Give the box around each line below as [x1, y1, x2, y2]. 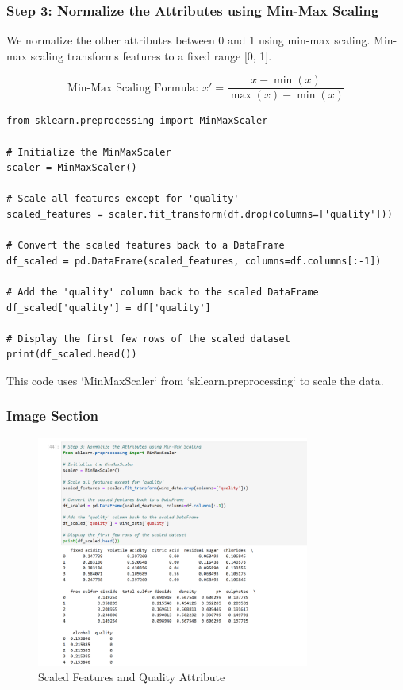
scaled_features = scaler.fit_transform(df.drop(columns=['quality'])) [6, 209, 393, 221]
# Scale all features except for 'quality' [6, 193, 240, 205]
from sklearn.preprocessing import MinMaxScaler [6, 115, 268, 127]
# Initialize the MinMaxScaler [6, 146, 171, 158]
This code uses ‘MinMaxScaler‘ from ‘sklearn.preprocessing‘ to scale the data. [6, 372, 384, 388]
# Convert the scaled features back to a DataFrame [6, 240, 285, 252]
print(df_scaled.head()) [6, 349, 137, 360]
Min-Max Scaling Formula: [67, 82, 199, 94]
